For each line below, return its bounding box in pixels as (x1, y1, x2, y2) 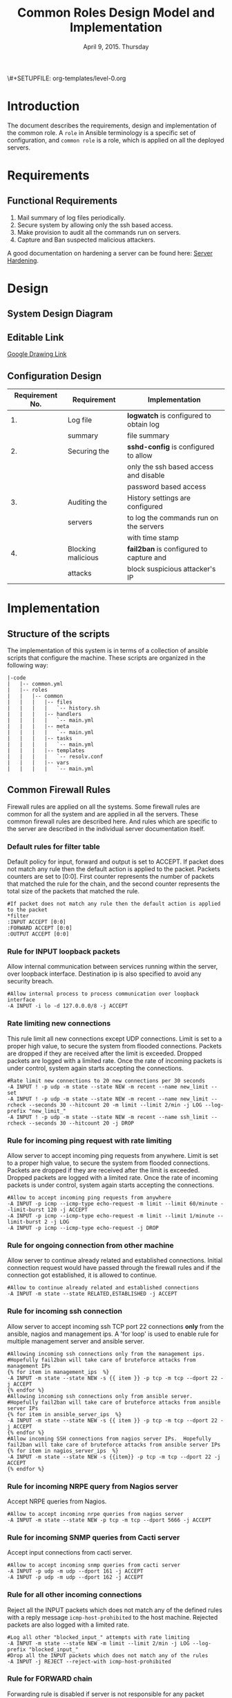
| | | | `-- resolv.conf (7, 753, 104, 760)
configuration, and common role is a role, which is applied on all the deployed (7, 136, 224, 144)
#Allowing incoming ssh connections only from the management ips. (7, 1350, 206, 1357)
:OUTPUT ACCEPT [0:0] (7, 931, 70, 938)
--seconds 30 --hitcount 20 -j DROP (28, 1120, 135, 1127)
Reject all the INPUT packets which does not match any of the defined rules (7, 1605, 222, 1614)
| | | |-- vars (7, 760, 70, 767)
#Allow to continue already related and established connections (7, 1285, 199, 1292)
